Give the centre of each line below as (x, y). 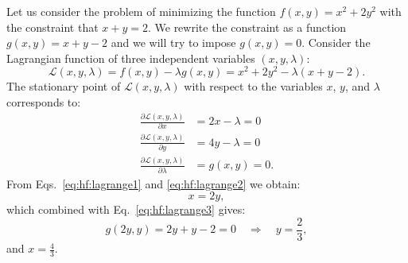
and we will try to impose (173, 43)
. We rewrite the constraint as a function (247, 27)
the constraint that (52, 27)
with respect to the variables (253, 86)
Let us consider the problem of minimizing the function (141, 11)
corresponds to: (44, 102)
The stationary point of (64, 86)
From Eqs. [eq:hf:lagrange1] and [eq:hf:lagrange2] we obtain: (153, 183)
